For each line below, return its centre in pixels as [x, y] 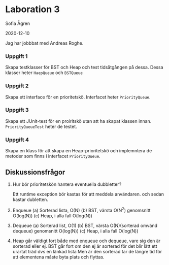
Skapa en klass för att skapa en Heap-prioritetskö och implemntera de [79, 151]
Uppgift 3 [17, 110]
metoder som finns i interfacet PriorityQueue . [53, 156]
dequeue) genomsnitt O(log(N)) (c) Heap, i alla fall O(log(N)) [75, 231]
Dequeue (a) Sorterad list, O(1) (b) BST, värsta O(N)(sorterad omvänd [85, 225]
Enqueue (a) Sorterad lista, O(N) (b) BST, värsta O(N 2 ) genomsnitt [81, 210]
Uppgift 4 [17, 140]
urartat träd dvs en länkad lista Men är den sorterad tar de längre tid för [87, 251]
